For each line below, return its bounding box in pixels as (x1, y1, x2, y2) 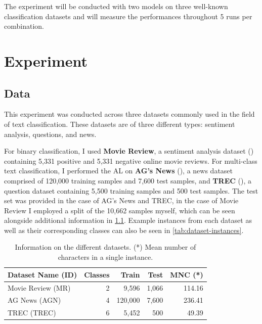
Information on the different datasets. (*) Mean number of (15, 242, 196, 252)
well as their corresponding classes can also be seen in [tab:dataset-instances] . (4, 224, 244, 235)
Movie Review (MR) (8, 282, 71, 293)
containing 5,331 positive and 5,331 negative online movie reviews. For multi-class (4, 155, 257, 166)
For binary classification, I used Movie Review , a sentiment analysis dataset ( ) (4, 146, 254, 156)
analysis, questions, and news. (4, 128, 97, 139)
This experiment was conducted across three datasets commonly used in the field (4, 109, 255, 119)
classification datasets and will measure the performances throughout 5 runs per (4, 11, 252, 21)
